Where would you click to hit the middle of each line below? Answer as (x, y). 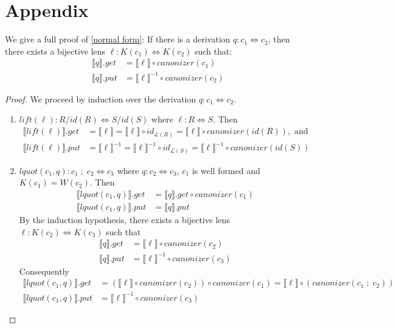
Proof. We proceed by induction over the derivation (101, 99)
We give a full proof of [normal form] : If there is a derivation (118, 39)
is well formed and (226, 170)
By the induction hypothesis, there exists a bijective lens (125, 219)
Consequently (44, 271)
